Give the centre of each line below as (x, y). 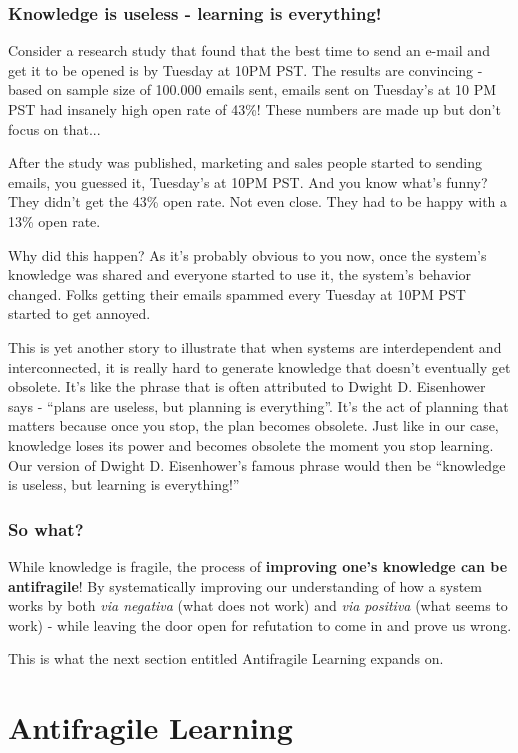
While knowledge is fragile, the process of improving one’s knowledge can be (258, 565)
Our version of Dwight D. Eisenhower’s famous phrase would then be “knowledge (257, 464)
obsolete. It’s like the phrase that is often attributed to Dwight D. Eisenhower (247, 386)
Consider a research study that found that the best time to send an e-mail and (249, 50)
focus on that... (54, 128)
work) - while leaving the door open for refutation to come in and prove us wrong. (260, 624)
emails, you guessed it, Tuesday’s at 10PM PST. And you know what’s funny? (248, 181)
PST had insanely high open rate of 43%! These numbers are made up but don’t (254, 109)
